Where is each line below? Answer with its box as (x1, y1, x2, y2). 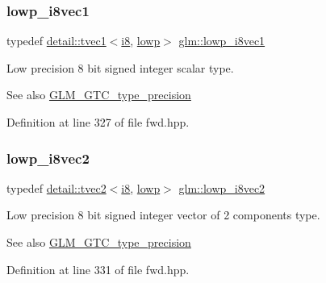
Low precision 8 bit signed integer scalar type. (6, 59, 234, 76)
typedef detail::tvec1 (6, 32, 107, 49)
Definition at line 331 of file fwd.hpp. (6, 260, 190, 277)
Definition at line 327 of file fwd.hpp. (6, 114, 190, 130)
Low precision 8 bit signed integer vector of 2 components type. (6, 206, 320, 223)
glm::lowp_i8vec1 (178, 32, 265, 49)
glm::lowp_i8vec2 (178, 179, 265, 196)
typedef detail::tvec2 (6, 179, 107, 196)
